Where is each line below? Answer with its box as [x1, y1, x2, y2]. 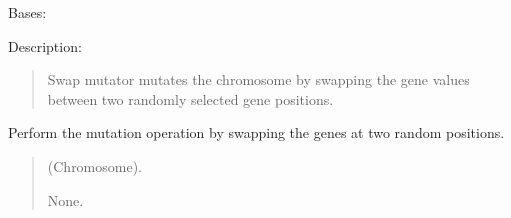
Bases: [8, 2, 47, 22]
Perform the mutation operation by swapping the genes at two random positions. [8, 122, 505, 143]
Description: [8, 35, 82, 56]
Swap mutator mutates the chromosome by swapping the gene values [47, 69, 470, 90]
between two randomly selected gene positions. [47, 88, 334, 109]
